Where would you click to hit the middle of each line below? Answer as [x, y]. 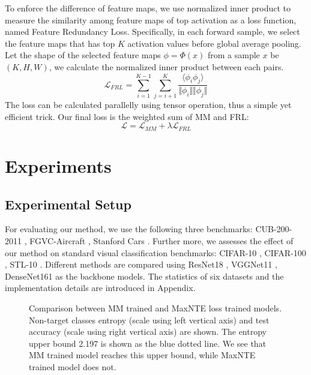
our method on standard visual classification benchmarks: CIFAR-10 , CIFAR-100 [155, 252]
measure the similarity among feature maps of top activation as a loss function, [151, 19]
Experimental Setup [68, 204]
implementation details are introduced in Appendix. [100, 288]
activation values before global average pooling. [214, 43]
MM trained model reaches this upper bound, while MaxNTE [142, 355]
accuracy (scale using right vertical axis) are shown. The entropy [148, 331]
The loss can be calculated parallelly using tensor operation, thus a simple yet [148, 105]
